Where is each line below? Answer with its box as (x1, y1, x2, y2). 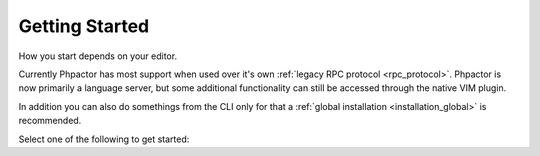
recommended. (18, 115, 82, 127)
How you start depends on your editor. (18, 50, 178, 62)
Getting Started (18, 15, 150, 37)
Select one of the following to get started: (18, 133, 190, 145)
